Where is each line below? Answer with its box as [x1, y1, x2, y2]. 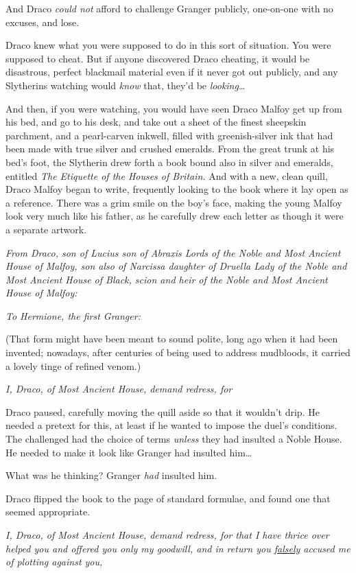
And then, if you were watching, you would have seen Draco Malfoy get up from [5, 101, 342, 115]
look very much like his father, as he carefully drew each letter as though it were [5, 209, 344, 223]
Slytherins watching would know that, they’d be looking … [5, 78, 246, 92]
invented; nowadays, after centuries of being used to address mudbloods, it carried [5, 345, 351, 360]
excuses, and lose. [5, 14, 80, 29]
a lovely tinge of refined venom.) [5, 358, 141, 373]
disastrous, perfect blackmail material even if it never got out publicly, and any [5, 65, 338, 79]
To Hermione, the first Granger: [5, 308, 141, 323]
